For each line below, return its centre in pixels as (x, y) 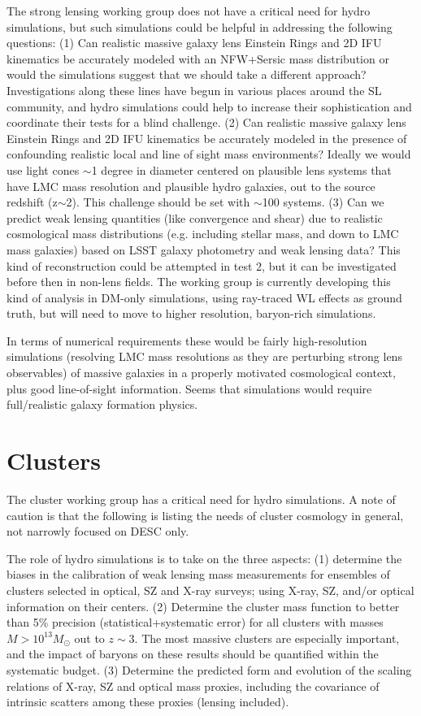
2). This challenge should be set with (158, 202)
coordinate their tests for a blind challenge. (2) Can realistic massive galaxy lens (206, 122)
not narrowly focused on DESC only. (98, 531)
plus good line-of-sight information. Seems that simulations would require (189, 388)
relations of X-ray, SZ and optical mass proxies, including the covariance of (193, 686)
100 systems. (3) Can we (323, 202)
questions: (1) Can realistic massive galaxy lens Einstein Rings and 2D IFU (194, 43)
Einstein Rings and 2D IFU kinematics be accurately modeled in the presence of (207, 138)
